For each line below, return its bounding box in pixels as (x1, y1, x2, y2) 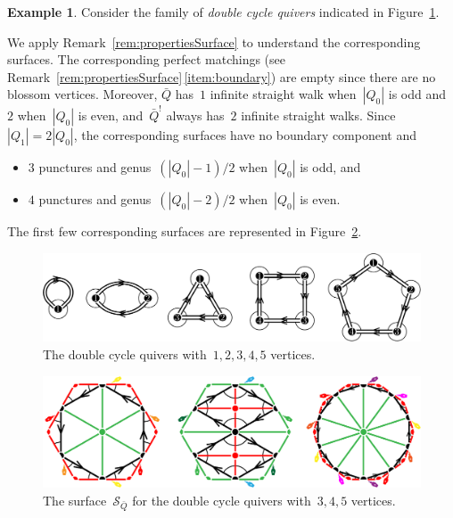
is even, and (78, 106, 144, 125)
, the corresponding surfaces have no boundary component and (73, 126, 417, 144)
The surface (43, 490, 107, 509)
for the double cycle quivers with (132, 490, 311, 509)
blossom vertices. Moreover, (7, 85, 158, 103)
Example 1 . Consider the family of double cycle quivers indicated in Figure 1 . (7, 3, 440, 21)
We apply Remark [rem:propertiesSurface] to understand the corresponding (7, 32, 421, 51)
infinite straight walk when (210, 85, 357, 103)
